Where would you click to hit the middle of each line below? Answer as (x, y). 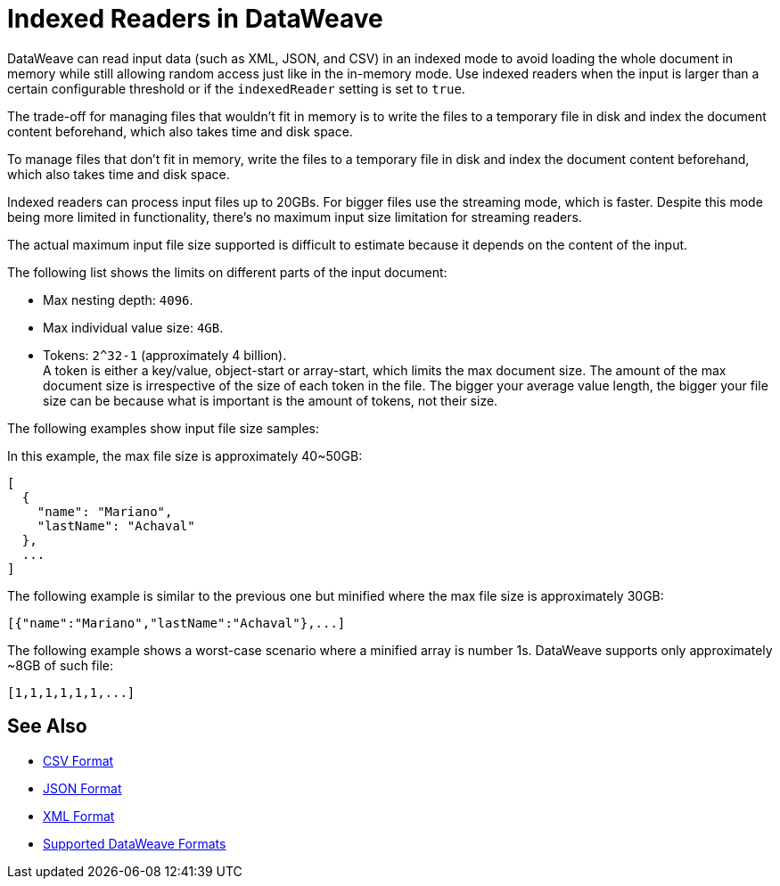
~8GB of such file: (61, 665)
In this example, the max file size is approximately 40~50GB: (185, 455)
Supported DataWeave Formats (135, 843)
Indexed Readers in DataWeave (195, 19)
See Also (47, 726)
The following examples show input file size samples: (163, 428)
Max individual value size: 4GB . (133, 327)
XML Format (79, 816)
